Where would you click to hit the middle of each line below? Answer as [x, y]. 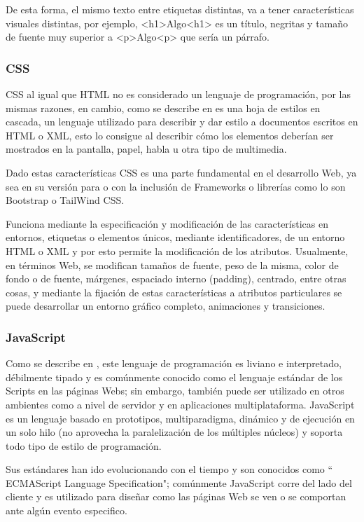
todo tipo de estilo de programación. [84, 445]
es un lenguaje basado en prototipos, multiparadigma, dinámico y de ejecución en [180, 418]
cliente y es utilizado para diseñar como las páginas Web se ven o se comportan [176, 496]
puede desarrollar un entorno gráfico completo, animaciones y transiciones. [166, 306]
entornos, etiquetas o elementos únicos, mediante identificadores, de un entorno [175, 237]
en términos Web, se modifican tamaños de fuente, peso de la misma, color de [172, 265]
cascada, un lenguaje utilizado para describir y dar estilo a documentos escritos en [182, 122]
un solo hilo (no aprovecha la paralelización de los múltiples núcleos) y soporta [174, 432]
